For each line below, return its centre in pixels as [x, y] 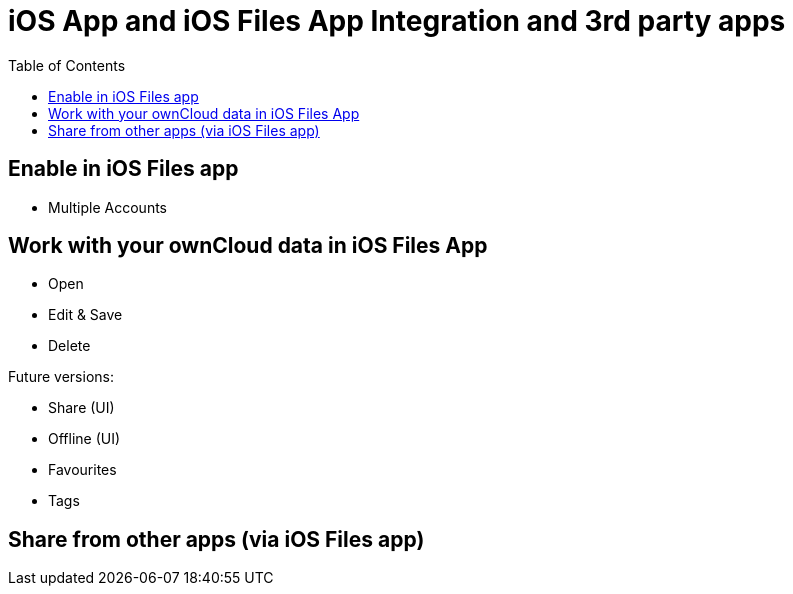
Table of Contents [67, 65]
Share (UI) [81, 408]
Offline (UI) [84, 439]
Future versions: [61, 377]
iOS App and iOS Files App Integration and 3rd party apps [397, 21]
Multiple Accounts [107, 207]
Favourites [82, 470]
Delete [69, 346]
